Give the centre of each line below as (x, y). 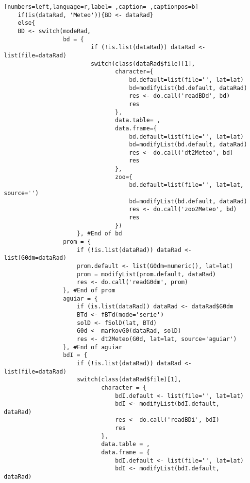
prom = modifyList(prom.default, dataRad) (146, 274)
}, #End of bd (100, 234)
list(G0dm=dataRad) (35, 258)
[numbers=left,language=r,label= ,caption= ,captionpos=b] (101, 7)
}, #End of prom (89, 290)
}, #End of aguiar (92, 347)
